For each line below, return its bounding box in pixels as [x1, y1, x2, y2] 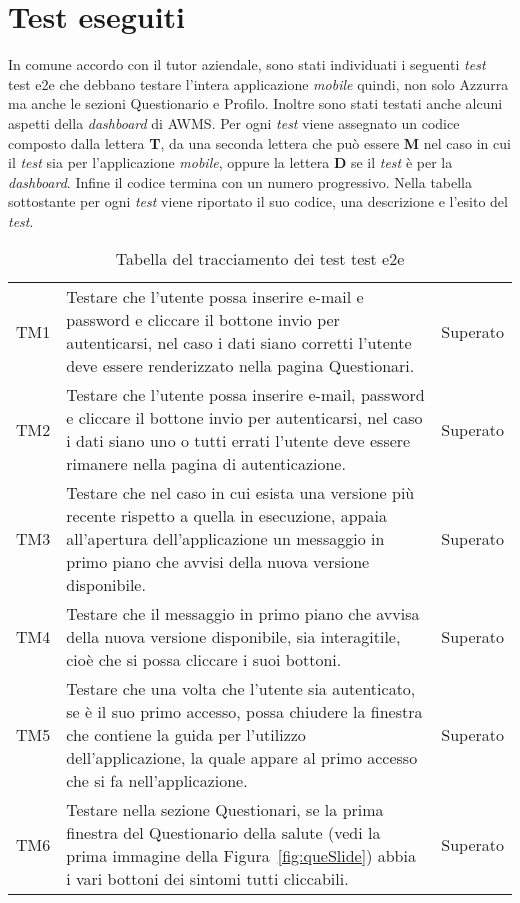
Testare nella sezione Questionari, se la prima [66, 798, 384, 822]
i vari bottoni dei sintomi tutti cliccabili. [66, 867, 349, 891]
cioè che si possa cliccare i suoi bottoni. [66, 648, 342, 672]
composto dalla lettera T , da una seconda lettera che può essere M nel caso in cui [8, 132, 511, 153]
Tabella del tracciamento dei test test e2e [115, 247, 405, 271]
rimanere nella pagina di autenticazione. [66, 452, 346, 476]
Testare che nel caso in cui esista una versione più [66, 481, 415, 505]
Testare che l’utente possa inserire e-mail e [66, 285, 364, 309]
